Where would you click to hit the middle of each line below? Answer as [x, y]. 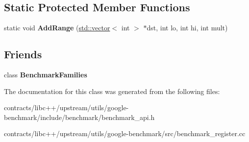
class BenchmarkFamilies [46, 74]
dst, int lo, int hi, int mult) [187, 28]
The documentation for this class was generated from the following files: [112, 91]
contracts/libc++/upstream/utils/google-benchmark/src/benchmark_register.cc [125, 133]
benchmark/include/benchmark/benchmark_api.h [79, 117]
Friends [23, 54]
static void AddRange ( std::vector [57, 28]
